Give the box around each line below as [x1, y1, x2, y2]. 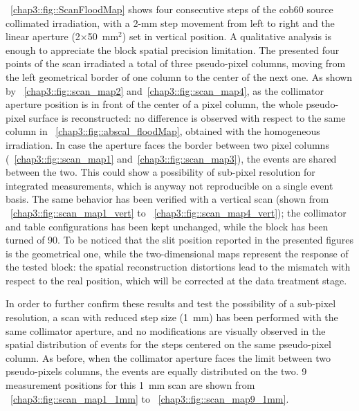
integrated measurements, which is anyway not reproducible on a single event [6, 178, 333, 192]
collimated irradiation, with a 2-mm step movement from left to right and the [6, 15, 335, 30]
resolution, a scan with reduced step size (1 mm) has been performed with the [6, 310, 338, 325]
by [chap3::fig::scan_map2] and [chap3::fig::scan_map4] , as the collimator [6, 83, 324, 98]
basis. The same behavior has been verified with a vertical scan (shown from [6, 192, 329, 206]
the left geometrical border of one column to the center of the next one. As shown [6, 69, 353, 84]
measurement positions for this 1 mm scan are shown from [6, 378, 255, 392]
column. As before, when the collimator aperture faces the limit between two [6, 350, 331, 365]
